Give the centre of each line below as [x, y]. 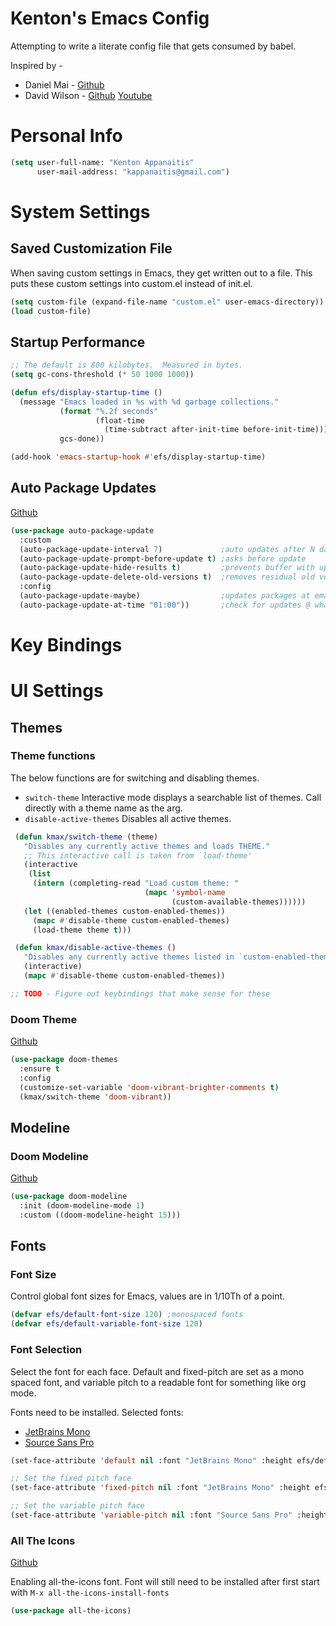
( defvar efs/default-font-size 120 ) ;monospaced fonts [127, 1315]
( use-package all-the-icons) [71, 1611]
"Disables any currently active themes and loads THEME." [147, 846]
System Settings [80, 211]
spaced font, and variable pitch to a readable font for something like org [158, 1382]
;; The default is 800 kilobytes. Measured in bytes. [127, 365]
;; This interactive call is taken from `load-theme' [138, 855]
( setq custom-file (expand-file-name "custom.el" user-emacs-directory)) [167, 302]
